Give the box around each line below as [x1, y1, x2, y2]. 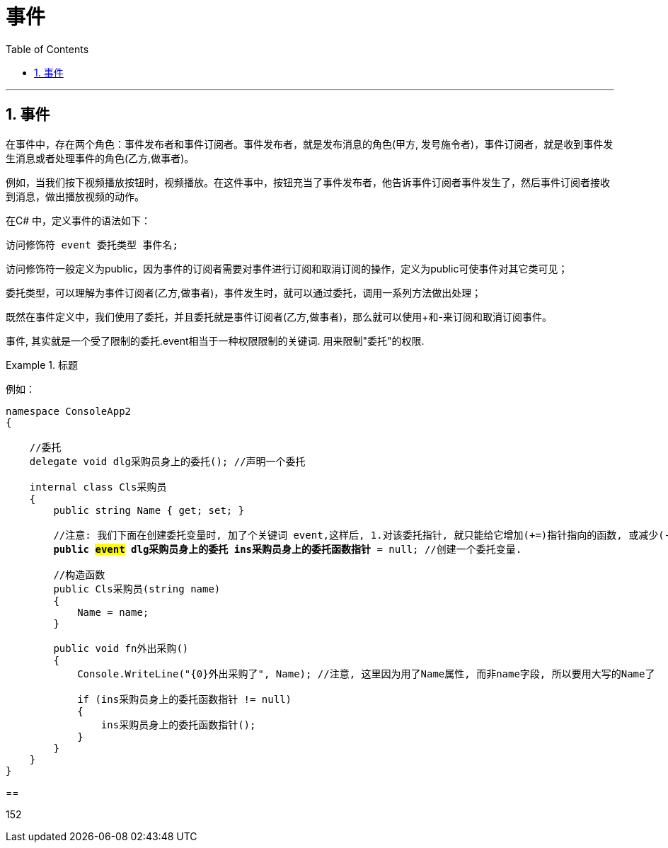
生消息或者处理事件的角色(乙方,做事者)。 [6, 151, 195, 164]
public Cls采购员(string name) [53, 583, 221, 595]
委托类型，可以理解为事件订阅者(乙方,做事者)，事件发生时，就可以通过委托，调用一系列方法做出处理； [6, 286, 482, 299]
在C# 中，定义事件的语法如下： [6, 214, 151, 227]
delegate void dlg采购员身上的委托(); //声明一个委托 [29, 455, 306, 467]
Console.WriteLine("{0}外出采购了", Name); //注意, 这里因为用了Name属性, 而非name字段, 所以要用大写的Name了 [77, 667, 655, 680]
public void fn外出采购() [53, 642, 189, 654]
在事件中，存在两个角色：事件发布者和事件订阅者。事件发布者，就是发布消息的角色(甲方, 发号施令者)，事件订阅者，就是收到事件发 [6, 137, 614, 150]
